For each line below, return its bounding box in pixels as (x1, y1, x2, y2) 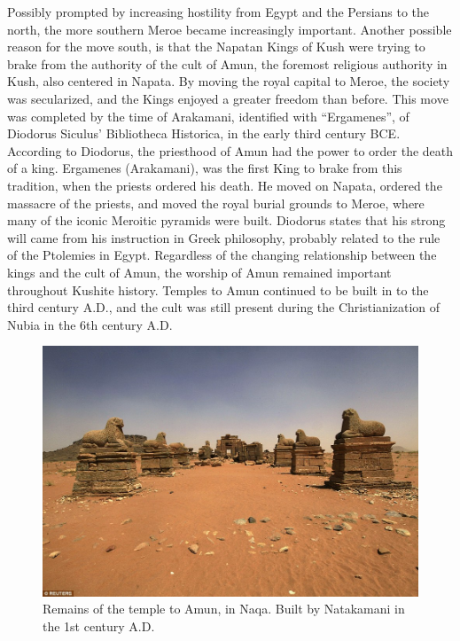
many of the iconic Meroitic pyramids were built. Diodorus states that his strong (7, 211, 446, 230)
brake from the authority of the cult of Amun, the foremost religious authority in (7, 54, 448, 73)
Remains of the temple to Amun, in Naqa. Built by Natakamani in (43, 599, 405, 618)
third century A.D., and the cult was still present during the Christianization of (7, 298, 441, 317)
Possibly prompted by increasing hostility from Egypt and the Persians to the (7, 3, 430, 20)
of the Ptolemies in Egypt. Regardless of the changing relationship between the (7, 246, 437, 264)
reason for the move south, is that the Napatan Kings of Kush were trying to (7, 37, 425, 56)
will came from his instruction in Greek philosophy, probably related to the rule (7, 228, 441, 246)
